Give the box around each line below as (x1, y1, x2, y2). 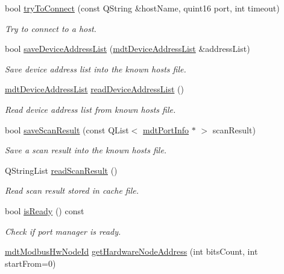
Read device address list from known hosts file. (5, 103, 176, 115)
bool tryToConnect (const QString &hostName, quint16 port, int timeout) (5, 2, 280, 14)
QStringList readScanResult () (5, 164, 118, 176)
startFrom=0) (5, 256, 56, 269)
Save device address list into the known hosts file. (5, 62, 186, 75)
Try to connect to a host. (5, 22, 96, 34)
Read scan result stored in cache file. (5, 184, 139, 197)
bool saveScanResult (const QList (5, 123, 129, 136)
